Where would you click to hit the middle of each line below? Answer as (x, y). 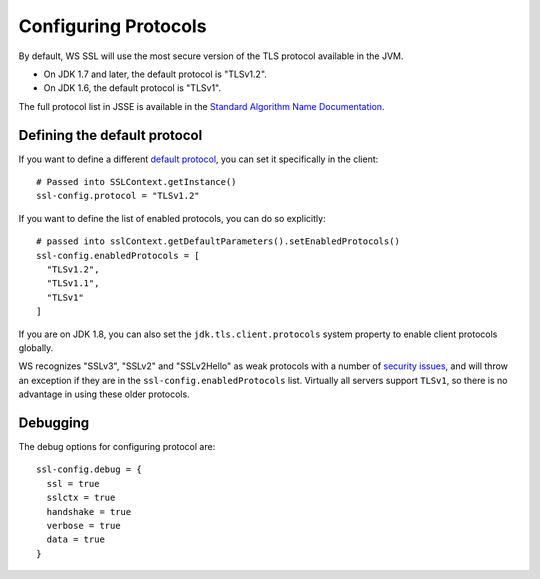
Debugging (54, 422)
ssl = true (73, 483)
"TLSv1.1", (73, 283)
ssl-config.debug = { (89, 469)
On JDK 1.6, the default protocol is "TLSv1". (132, 88)
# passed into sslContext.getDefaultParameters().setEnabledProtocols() (218, 241)
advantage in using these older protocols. (104, 394)
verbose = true (83, 525)
